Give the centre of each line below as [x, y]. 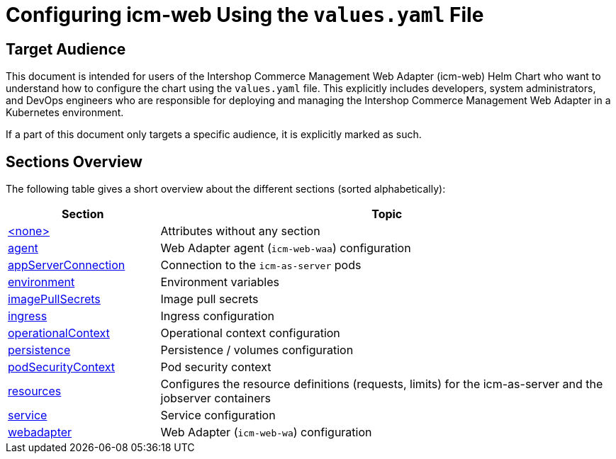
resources [35, 391]
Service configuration [218, 415]
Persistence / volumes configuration [257, 350]
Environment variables [220, 282]
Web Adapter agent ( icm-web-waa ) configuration [286, 248]
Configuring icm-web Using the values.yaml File [245, 15]
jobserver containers [215, 398]
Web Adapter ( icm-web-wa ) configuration [266, 432]
